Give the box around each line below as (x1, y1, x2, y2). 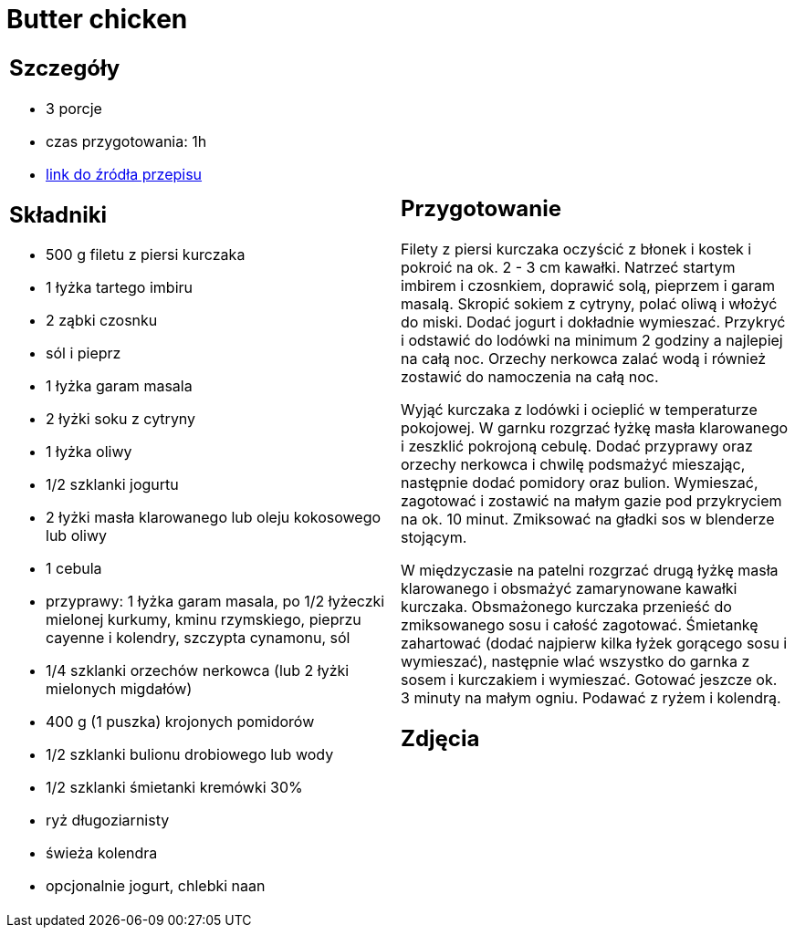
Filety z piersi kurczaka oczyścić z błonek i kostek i (401, 239, 752, 258)
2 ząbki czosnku (46, 311, 158, 330)
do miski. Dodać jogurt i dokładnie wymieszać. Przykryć (401, 312, 786, 331)
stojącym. (401, 527, 467, 546)
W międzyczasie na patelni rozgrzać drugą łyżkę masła (401, 560, 779, 579)
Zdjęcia (401, 724, 480, 752)
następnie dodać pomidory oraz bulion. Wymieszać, (401, 473, 758, 492)
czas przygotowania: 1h (46, 131, 207, 151)
